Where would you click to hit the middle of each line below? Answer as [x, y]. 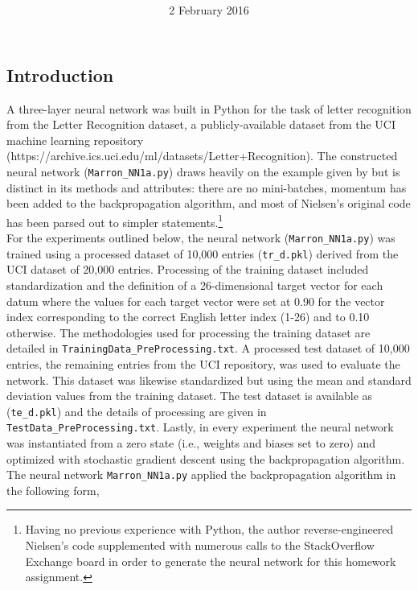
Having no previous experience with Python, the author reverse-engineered [209, 529]
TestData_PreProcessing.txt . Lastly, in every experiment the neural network [200, 427]
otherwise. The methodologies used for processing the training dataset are [189, 332]
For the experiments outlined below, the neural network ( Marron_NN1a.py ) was [201, 237]
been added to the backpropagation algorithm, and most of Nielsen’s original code [209, 203]
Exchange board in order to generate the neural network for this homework [211, 561]
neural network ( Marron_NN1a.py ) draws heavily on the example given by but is [203, 171]
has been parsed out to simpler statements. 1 [115, 221]
